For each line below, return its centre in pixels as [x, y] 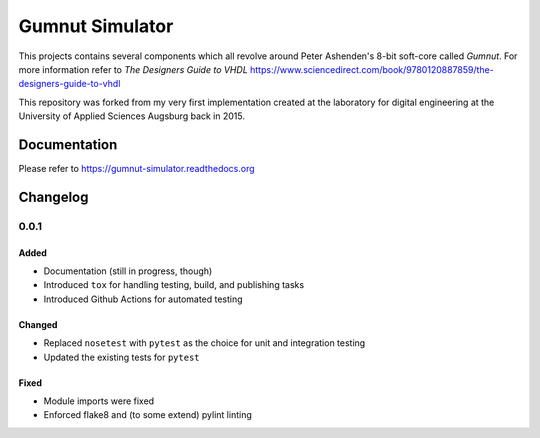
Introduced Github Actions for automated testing [143, 299]
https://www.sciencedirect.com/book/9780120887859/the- [372, 69]
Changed [38, 324]
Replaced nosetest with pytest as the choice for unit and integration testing [204, 343]
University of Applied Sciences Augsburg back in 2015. [131, 116]
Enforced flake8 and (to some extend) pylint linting [147, 415]
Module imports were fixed [99, 401]
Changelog [53, 196]
